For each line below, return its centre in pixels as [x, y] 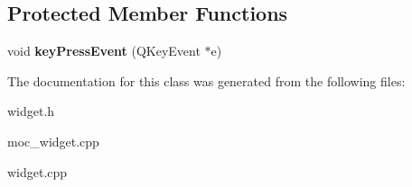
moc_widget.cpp [53, 141]
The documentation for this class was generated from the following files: [206, 80]
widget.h [31, 111]
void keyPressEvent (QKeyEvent [104, 51]
